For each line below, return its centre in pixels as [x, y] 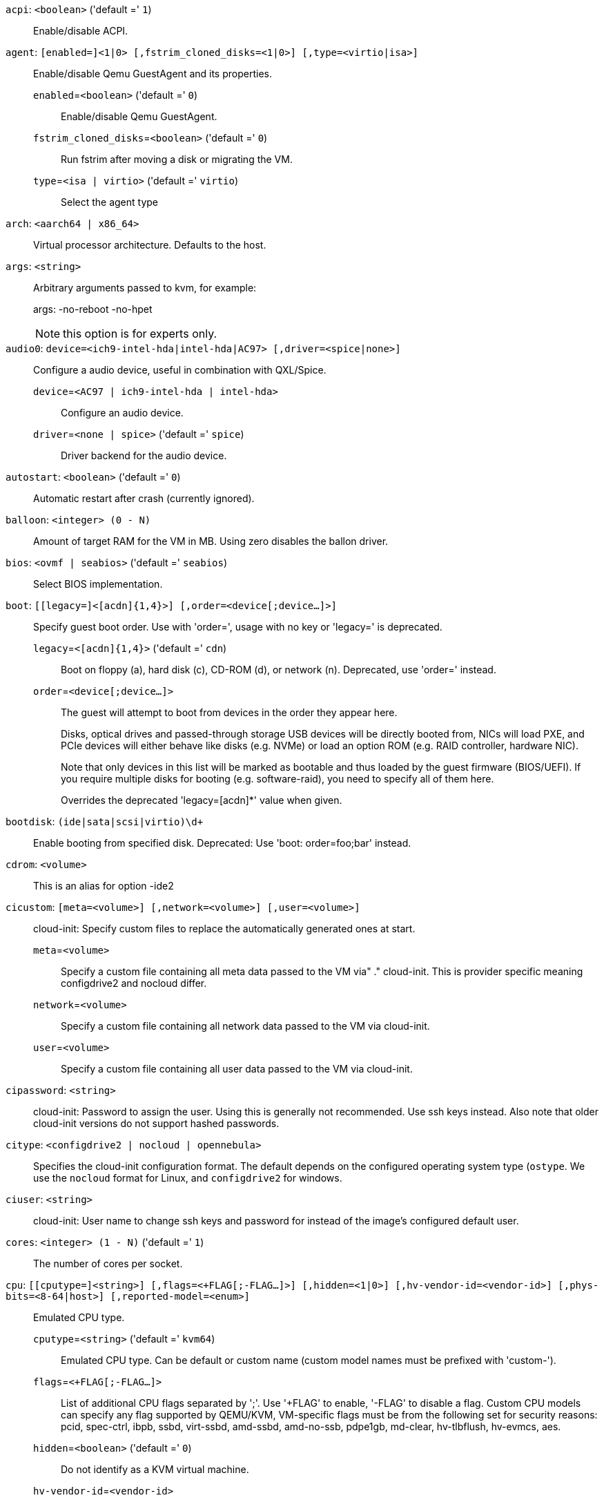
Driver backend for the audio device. [144, 455]
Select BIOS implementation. [98, 584]
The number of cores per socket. [108, 1263]
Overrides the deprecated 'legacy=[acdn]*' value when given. [202, 800]
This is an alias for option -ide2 [104, 886]
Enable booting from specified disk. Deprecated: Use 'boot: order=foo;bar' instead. [222, 843]
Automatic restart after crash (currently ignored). [144, 498]
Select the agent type [110, 202]
